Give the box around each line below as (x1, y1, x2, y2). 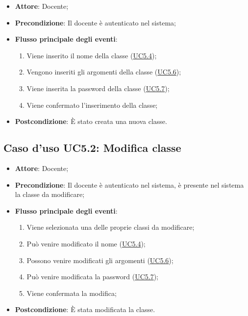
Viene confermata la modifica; (26, 288, 117, 298)
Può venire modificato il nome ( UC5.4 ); (26, 238, 146, 248)
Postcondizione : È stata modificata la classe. (15, 304, 155, 315)
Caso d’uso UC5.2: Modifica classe (3, 140, 181, 155)
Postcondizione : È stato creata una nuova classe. (15, 116, 167, 126)
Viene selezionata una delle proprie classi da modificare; (26, 222, 195, 232)
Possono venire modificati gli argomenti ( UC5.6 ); (26, 255, 174, 265)
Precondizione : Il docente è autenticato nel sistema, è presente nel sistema (15, 179, 244, 190)
